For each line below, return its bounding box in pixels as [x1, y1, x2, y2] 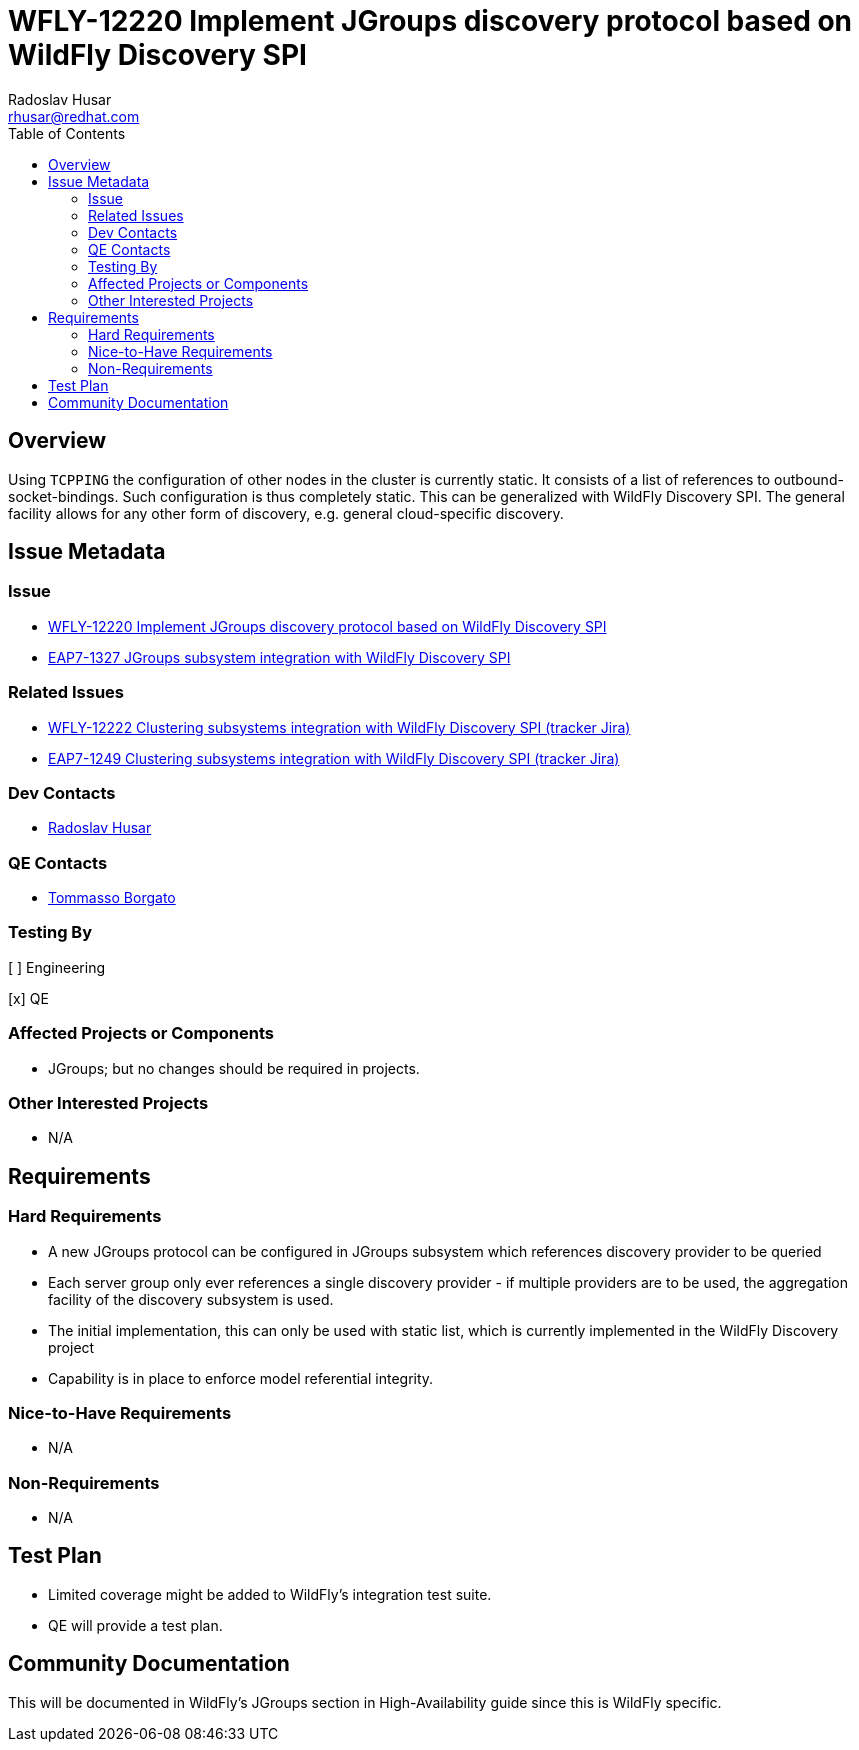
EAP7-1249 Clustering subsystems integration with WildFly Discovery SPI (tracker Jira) [48, 749, 620, 767]
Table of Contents [8, 124, 126, 142]
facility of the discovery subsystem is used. [48, 1290, 334, 1308]
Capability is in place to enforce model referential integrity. [48, 1369, 434, 1387]
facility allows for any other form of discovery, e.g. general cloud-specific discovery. [8, 504, 564, 522]
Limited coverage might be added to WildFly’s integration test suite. [48, 1585, 492, 1603]
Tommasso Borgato [48, 889, 176, 907]
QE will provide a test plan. [48, 1616, 223, 1634]
